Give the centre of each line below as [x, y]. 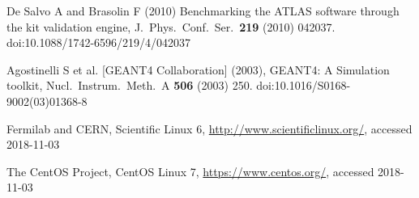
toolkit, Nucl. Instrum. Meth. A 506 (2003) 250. [130, 85]
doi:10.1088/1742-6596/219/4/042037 [99, 42]
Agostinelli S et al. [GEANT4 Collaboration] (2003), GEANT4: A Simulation [198, 69]
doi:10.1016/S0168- [304, 85]
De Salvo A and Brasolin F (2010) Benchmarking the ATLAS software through [203, 11]
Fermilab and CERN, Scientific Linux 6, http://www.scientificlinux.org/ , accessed [209, 128]
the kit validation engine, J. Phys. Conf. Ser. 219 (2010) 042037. [171, 26]
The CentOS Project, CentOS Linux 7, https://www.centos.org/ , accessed [190, 171]
